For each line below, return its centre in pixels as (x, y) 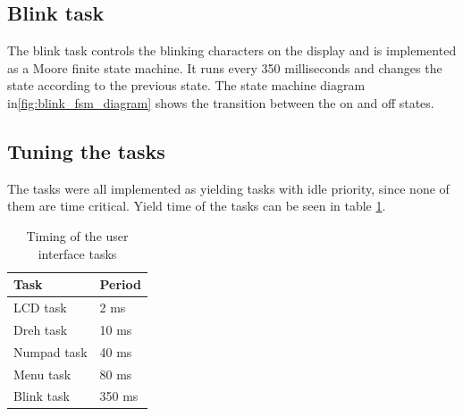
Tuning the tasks (86, 150)
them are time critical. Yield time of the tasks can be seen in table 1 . (197, 206)
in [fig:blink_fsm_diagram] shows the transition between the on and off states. (221, 102)
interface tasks (77, 253)
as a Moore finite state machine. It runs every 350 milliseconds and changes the (225, 67)
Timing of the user (77, 235)
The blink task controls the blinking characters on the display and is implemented (232, 50)
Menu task (42, 374)
